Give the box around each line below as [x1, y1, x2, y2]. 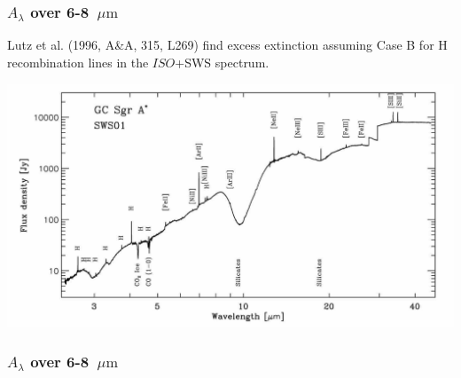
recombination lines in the [7, 52, 149, 71]
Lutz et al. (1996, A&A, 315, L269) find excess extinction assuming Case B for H [7, 35, 448, 54]
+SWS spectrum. [175, 52, 270, 71]
